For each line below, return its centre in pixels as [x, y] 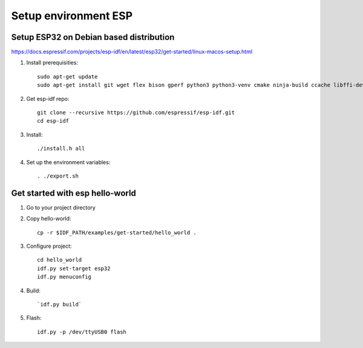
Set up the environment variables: [68, 162]
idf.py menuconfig [64, 277]
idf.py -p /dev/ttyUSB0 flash [82, 332]
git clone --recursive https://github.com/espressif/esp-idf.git [136, 113]
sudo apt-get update [67, 76]
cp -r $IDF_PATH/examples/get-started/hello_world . [117, 232]
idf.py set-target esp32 [74, 268]
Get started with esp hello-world [74, 193]
